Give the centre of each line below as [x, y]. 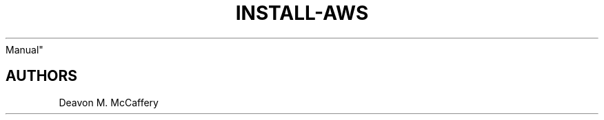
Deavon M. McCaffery [109, 102]
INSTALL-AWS [302, 13]
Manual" [24, 49]
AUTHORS [42, 76]
